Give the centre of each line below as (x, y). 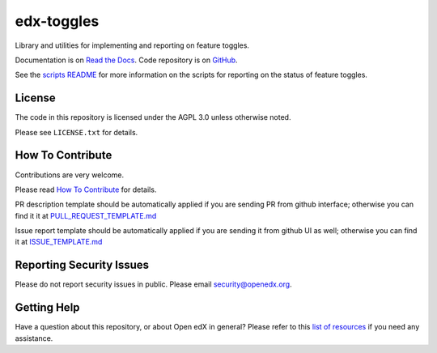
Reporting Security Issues (82, 265)
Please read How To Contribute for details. (86, 189)
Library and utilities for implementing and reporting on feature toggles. (132, 45)
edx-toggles (57, 21)
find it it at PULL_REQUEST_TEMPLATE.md (86, 215)
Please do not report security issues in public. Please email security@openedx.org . (153, 284)
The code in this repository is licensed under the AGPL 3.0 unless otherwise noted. (153, 117)
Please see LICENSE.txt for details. (76, 132)
